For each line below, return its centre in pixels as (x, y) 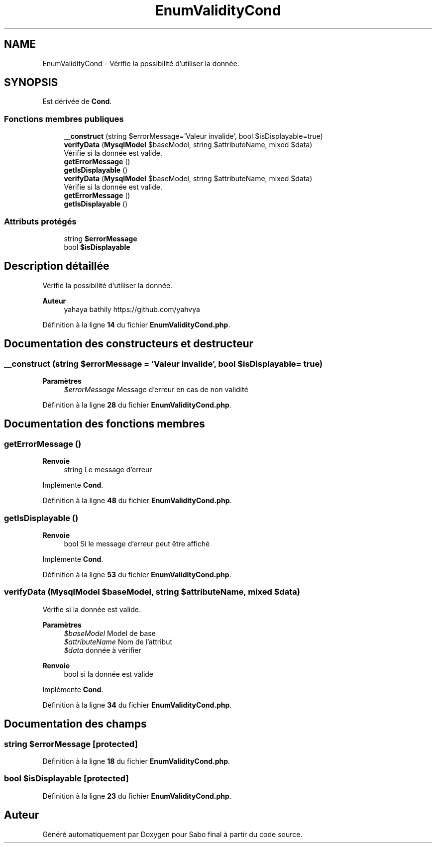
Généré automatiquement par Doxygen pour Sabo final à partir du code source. (172, 834)
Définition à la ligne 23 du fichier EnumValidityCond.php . (137, 796)
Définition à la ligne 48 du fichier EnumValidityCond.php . (137, 501)
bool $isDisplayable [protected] (66, 779)
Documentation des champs (75, 724)
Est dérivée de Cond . (77, 102)
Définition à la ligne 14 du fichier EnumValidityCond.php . (136, 324)
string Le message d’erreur (108, 470)
